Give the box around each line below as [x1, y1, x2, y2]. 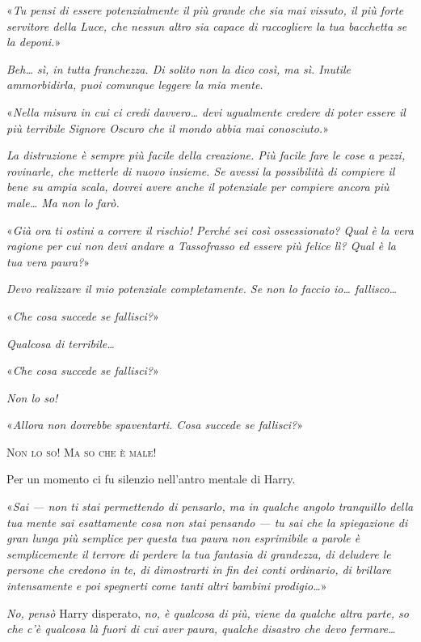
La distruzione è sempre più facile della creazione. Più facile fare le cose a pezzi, [6, 147, 406, 164]
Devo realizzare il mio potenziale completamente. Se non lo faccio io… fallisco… [6, 280, 398, 297]
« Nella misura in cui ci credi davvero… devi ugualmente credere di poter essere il [6, 103, 406, 120]
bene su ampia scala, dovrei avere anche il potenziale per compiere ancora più [6, 178, 389, 195]
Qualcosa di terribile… [6, 334, 115, 351]
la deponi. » [6, 33, 61, 50]
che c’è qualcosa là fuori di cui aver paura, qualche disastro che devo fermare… [6, 620, 396, 637]
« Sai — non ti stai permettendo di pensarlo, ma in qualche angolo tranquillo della [6, 498, 414, 515]
